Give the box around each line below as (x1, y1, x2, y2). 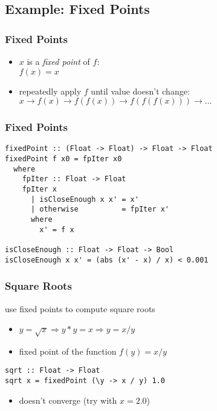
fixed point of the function (19, 344, 117, 357)
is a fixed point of (27, 55, 90, 67)
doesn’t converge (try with (19, 393, 117, 406)
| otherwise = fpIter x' (30, 205, 170, 214)
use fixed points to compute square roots (5, 302, 155, 315)
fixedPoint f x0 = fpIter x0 (5, 155, 122, 164)
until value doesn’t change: (91, 84, 190, 97)
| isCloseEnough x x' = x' (30, 195, 139, 204)
